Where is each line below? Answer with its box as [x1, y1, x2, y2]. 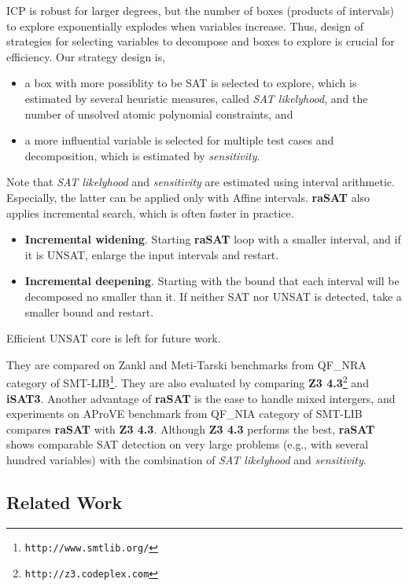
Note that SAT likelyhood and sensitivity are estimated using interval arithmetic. [6, 174, 395, 190]
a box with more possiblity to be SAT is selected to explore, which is [24, 75, 357, 91]
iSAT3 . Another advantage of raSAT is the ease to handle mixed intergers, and [6, 390, 396, 406]
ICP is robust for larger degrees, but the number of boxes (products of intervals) [6, 2, 394, 18]
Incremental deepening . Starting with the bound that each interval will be [24, 273, 400, 289]
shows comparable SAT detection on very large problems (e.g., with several [6, 436, 369, 452]
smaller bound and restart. [24, 303, 154, 320]
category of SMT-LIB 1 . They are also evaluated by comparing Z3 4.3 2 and [6, 372, 369, 390]
